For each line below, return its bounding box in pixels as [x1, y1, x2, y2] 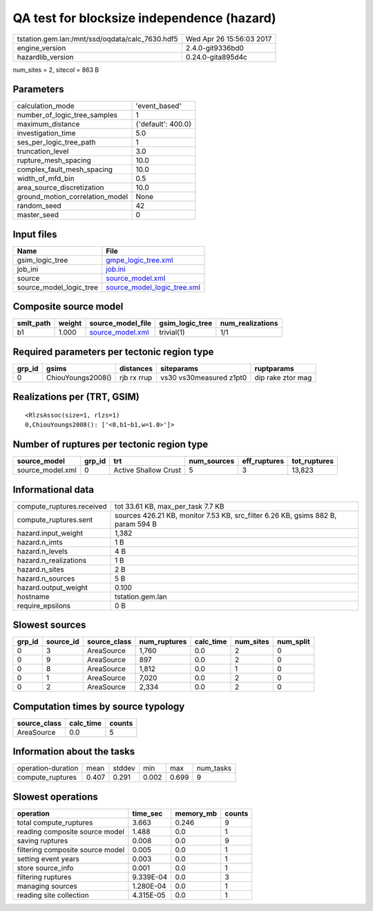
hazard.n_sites [17, 564, 65, 574]
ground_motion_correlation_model [17, 192, 128, 202]
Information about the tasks [12, 746, 135, 758]
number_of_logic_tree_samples [17, 111, 117, 120]
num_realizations [220, 319, 278, 328]
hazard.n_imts [17, 537, 63, 547]
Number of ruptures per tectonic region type [12, 439, 209, 451]
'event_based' [135, 101, 182, 111]
